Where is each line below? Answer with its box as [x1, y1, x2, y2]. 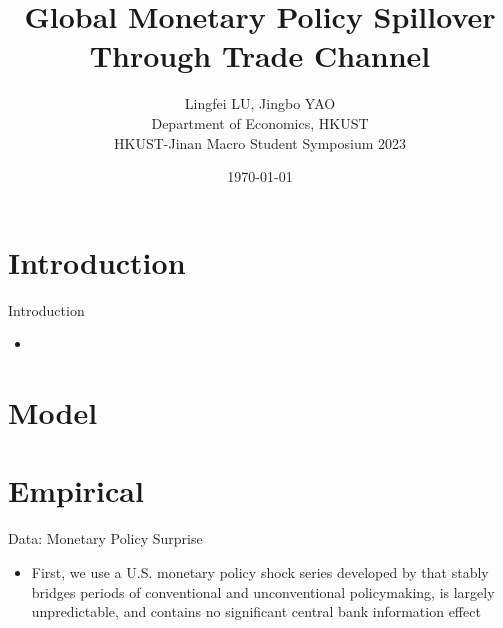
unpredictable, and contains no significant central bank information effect [31, 601, 481, 622]
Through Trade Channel [89, 35, 431, 76]
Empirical [8, 470, 144, 511]
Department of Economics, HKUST [151, 112, 369, 133]
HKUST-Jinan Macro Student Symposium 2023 [113, 132, 406, 153]
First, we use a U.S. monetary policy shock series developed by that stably [31, 561, 489, 582]
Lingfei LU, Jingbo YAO [184, 93, 336, 114]
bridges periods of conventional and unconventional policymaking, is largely [31, 581, 495, 602]
